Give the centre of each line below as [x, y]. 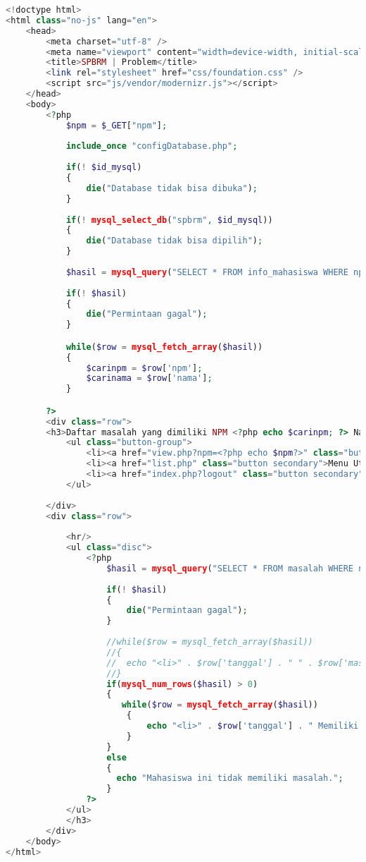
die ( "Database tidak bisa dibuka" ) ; [172, 188]
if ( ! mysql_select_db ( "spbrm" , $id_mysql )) [169, 220]
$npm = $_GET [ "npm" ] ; [116, 125]
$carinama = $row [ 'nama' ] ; [149, 378]
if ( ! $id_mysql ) [104, 168]
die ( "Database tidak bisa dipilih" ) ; [175, 241]
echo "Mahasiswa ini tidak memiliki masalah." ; [230, 778]
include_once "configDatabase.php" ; [152, 146]
